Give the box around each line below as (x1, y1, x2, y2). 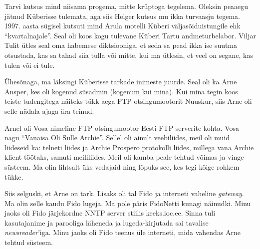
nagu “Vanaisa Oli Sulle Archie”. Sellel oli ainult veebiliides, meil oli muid (4, 132, 230, 143)
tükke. (4, 171, 23, 182)
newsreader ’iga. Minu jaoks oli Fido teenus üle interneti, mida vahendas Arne (4, 227, 241, 238)
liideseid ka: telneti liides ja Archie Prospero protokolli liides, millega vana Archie (4, 142, 254, 152)
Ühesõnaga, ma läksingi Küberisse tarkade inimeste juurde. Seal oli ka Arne (4, 76, 237, 87)
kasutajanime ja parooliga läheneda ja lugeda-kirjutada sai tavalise (4, 217, 209, 228)
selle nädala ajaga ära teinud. (4, 105, 94, 116)
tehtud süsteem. (4, 237, 53, 248)
